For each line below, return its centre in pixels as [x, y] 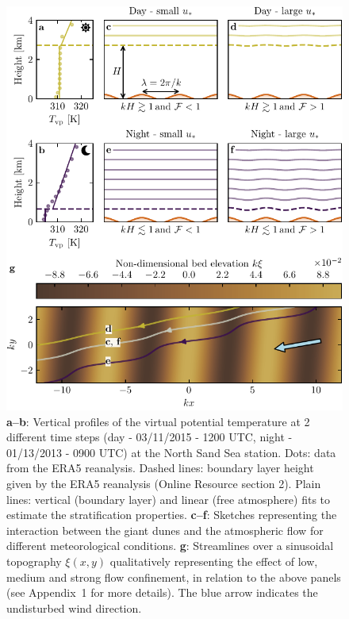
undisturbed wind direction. [74, 607]
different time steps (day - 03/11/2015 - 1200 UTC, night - [150, 437]
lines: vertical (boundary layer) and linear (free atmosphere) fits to [169, 499]
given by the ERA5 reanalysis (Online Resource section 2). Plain [164, 483]
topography [34, 561]
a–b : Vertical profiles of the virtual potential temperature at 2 [158, 421]
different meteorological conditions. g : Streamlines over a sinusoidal [170, 546]
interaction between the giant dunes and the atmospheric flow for [165, 530]
